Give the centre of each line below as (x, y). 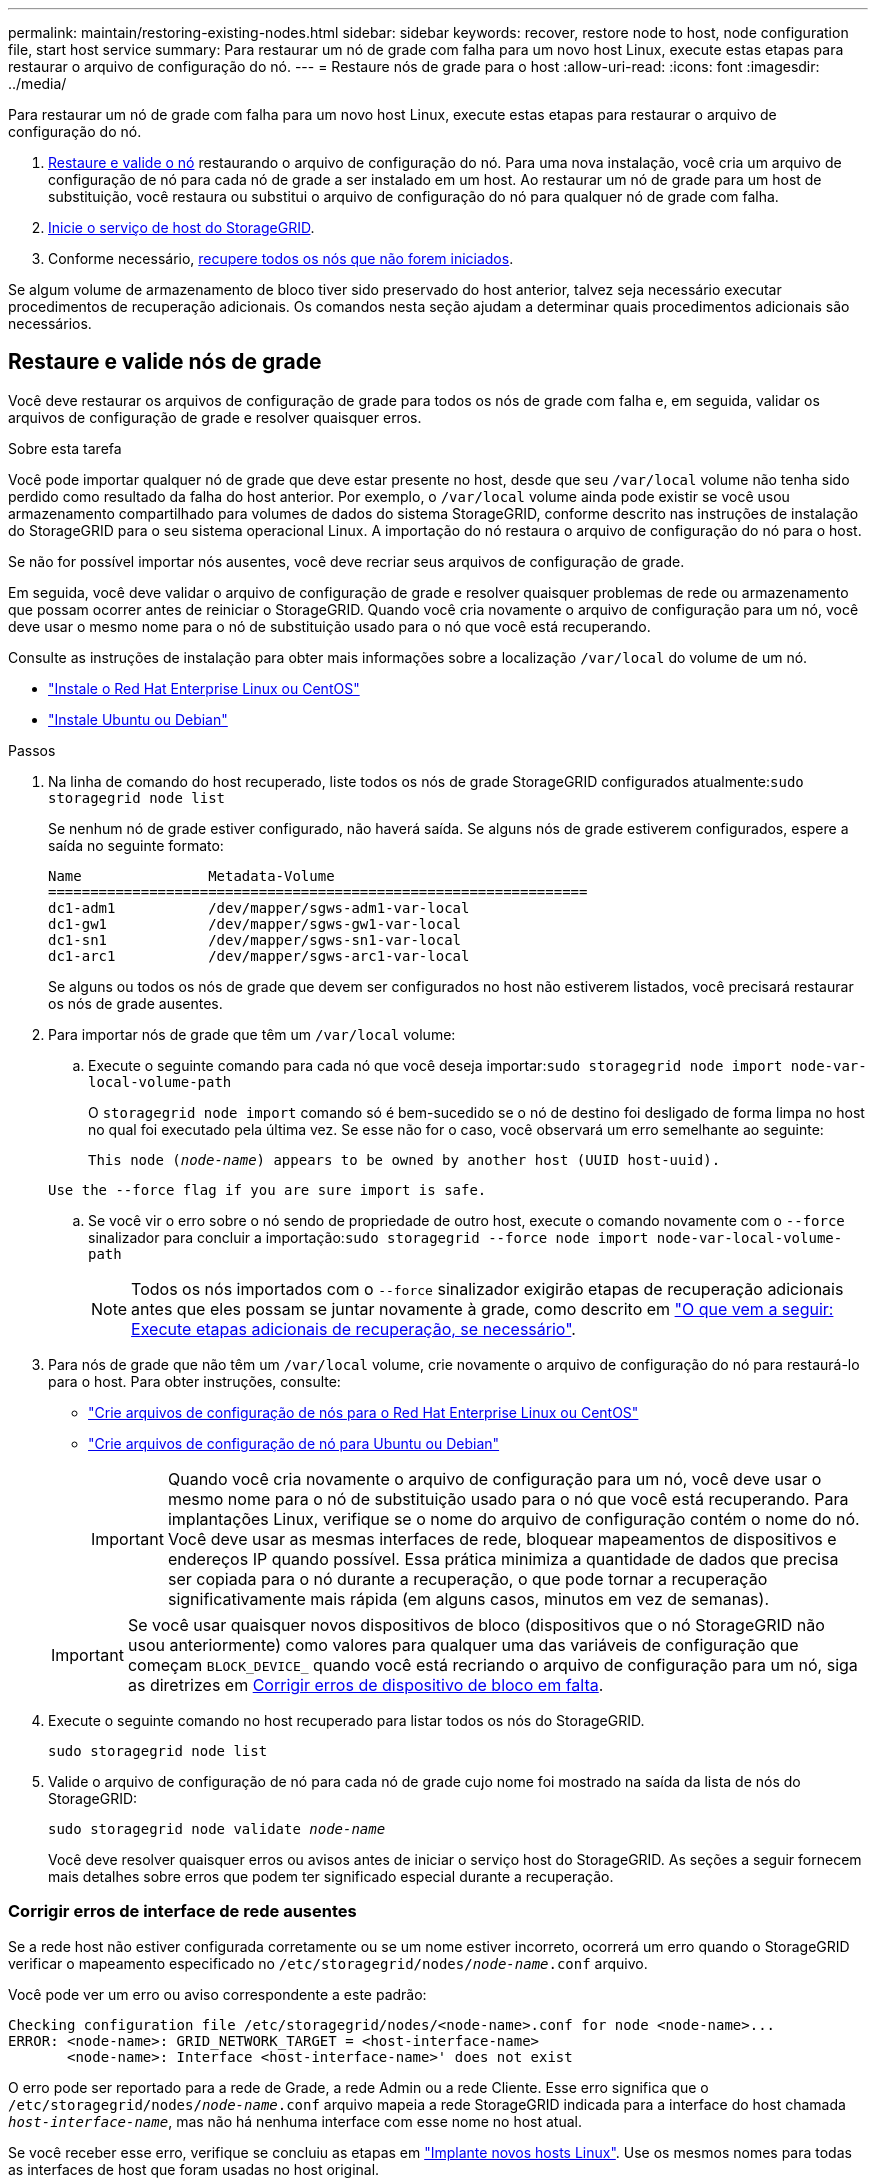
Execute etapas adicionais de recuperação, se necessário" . (353, 1328)
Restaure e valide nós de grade (165, 362)
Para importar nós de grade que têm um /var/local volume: (252, 1034)
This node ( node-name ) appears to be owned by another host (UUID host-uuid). (404, 1159)
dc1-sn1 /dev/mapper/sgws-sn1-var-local (255, 939)
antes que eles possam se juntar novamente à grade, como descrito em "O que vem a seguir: (482, 1308)
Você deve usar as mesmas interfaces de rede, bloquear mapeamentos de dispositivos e (502, 1538)
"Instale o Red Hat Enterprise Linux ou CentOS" (204, 688)
